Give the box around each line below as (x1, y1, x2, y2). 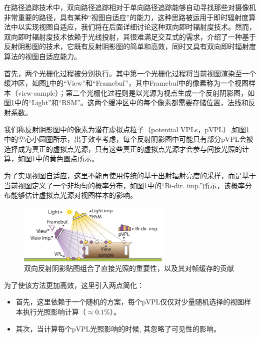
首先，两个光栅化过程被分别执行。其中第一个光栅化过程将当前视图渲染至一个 (4, 68, 256, 78)
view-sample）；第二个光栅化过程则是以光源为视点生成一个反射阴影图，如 (17, 87, 255, 98)
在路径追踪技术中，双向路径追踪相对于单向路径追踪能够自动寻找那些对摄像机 (4, 2, 256, 12)
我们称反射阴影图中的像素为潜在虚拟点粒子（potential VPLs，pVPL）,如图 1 (4, 124, 249, 134)
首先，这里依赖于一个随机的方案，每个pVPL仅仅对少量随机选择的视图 (15, 296, 244, 307)
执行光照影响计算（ (22, 306, 86, 316)
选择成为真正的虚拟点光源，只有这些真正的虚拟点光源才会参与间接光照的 (4, 143, 242, 154)
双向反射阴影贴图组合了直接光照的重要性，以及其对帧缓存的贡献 (24, 263, 234, 273)
